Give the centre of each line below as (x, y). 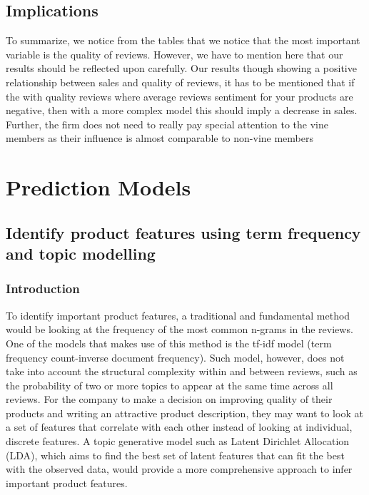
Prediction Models (98, 187)
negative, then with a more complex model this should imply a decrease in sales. (182, 110)
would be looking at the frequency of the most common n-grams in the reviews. (180, 329)
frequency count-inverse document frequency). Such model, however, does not (175, 357)
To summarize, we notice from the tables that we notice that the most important (183, 40)
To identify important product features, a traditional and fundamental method (178, 315)
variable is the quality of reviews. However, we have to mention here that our (175, 54)
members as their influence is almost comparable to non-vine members (160, 138)
